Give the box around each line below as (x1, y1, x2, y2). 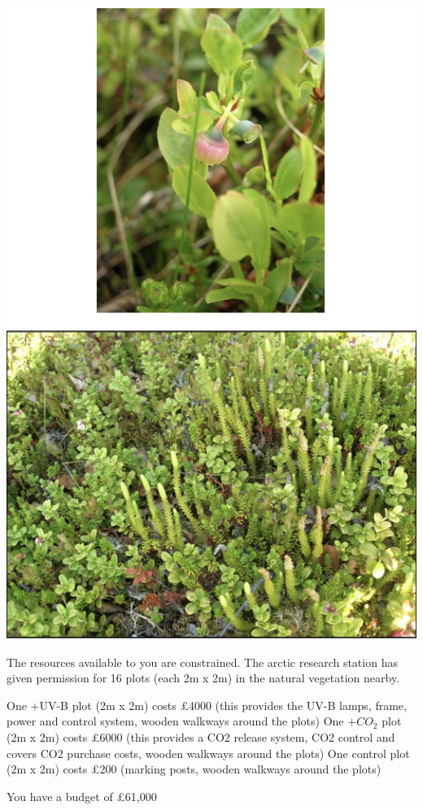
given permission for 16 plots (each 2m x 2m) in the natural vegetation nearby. (7, 669, 399, 686)
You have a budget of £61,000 (7, 787, 157, 804)
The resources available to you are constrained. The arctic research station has (7, 653, 398, 670)
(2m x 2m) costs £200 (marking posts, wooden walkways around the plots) (7, 760, 382, 777)
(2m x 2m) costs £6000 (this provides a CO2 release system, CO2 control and (7, 728, 395, 745)
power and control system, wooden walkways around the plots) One (7, 712, 344, 729)
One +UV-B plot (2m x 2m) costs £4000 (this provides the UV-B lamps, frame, (7, 696, 407, 713)
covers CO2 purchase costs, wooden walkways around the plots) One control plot (7, 744, 410, 761)
